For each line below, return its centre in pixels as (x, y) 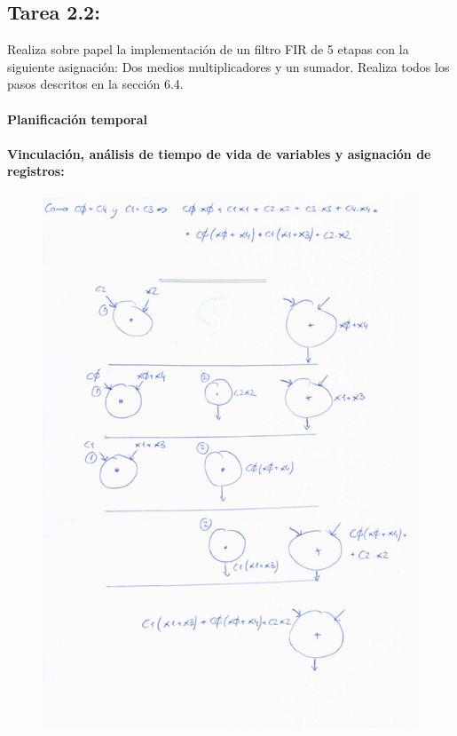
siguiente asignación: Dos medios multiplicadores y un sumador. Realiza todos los (228, 66)
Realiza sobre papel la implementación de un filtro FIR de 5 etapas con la (208, 49)
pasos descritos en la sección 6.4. (95, 84)
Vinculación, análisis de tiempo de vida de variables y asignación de (219, 153)
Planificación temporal (78, 119)
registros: (36, 171)
